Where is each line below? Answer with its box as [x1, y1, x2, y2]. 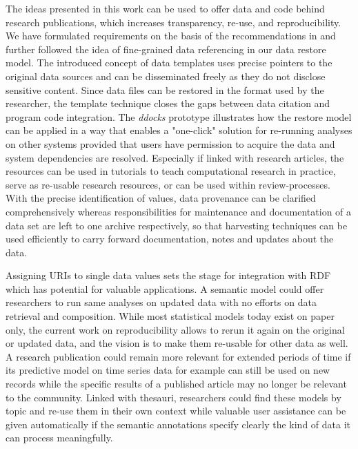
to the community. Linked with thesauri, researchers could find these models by [6, 390, 341, 404]
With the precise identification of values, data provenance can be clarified [6, 191, 316, 205]
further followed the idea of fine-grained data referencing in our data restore [6, 41, 326, 56]
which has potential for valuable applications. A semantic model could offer [6, 281, 324, 296]
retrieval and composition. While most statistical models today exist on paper [6, 309, 335, 323]
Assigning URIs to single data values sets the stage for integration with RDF [6, 268, 331, 283]
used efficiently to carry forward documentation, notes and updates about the [6, 231, 334, 246]
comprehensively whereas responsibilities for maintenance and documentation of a [6, 204, 352, 218]
